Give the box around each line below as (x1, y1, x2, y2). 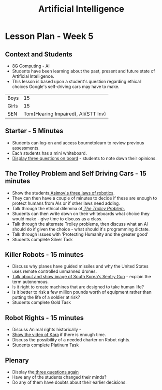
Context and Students (5, 50, 73, 58)
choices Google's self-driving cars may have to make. (12, 84, 120, 89)
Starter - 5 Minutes (5, 127, 64, 135)
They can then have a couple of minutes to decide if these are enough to (12, 195, 157, 201)
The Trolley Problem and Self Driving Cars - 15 (5, 169, 147, 178)
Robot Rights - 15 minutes (5, 314, 84, 322)
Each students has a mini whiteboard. (12, 150, 87, 156)
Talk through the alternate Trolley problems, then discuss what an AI (12, 221, 148, 227)
